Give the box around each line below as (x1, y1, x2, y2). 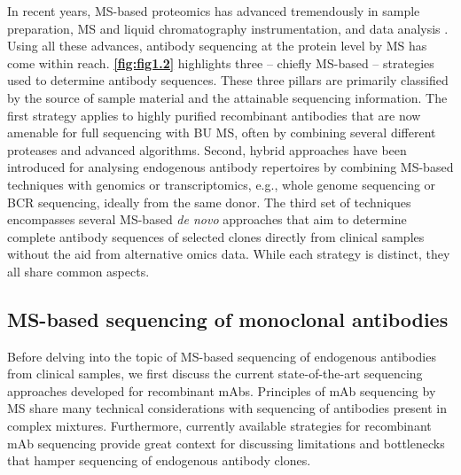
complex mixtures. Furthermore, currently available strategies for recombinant (7, 417, 432, 435)
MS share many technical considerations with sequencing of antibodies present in (7, 399, 448, 417)
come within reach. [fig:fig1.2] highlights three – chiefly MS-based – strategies (7, 53, 434, 72)
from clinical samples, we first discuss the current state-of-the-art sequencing (7, 364, 423, 383)
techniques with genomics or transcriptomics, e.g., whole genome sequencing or (7, 175, 436, 193)
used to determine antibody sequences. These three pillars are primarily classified (7, 71, 449, 90)
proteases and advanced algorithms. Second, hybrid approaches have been (7, 140, 407, 159)
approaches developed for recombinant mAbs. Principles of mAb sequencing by (7, 381, 436, 400)
